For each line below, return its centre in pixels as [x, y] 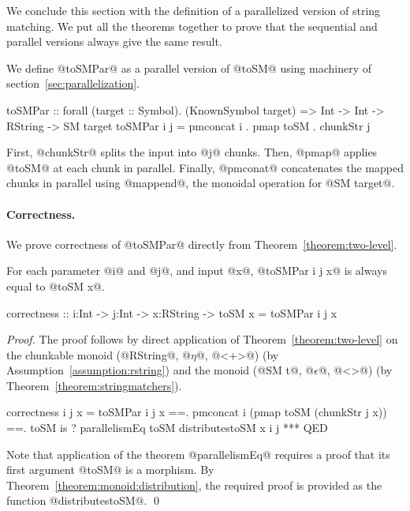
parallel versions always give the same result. [114, 41]
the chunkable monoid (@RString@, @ [99, 354]
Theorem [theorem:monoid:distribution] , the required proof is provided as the [194, 485]
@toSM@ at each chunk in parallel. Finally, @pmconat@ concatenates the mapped [205, 167]
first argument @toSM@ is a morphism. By [110, 470]
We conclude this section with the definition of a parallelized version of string [194, 10]
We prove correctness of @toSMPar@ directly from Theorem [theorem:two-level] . [202, 244]
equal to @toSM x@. [56, 286]
